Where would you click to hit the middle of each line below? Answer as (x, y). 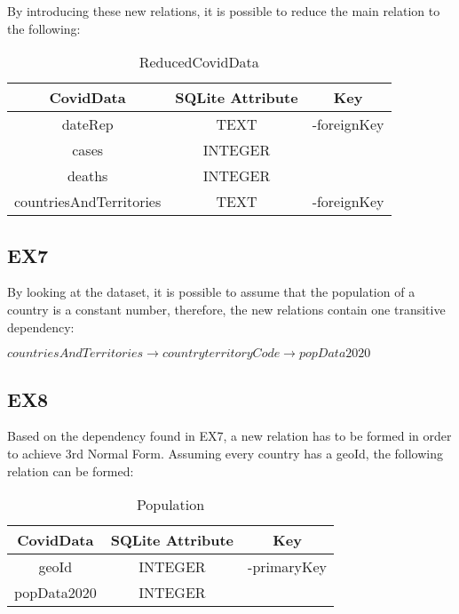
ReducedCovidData (199, 62)
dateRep (87, 124)
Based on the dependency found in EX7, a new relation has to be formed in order (229, 436)
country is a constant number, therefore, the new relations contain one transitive (226, 309)
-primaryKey (288, 567)
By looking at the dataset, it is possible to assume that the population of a (211, 292)
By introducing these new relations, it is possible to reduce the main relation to (224, 11)
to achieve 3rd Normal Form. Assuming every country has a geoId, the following (225, 453)
